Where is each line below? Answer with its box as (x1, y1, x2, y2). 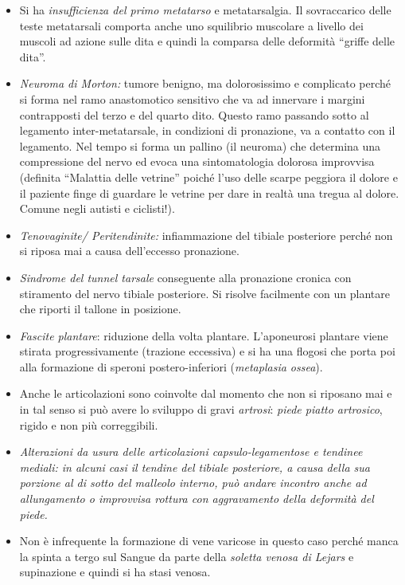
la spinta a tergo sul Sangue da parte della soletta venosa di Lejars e (19, 548, 354, 564)
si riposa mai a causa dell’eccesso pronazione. (19, 242, 239, 259)
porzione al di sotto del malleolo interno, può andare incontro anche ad (19, 474, 367, 491)
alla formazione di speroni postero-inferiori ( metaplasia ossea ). (19, 358, 323, 375)
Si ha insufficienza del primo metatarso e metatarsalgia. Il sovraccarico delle (19, 2, 391, 18)
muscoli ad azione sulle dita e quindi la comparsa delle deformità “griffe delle (19, 33, 395, 49)
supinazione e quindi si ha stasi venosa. (19, 563, 211, 580)
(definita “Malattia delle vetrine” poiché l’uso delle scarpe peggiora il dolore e (19, 168, 398, 185)
